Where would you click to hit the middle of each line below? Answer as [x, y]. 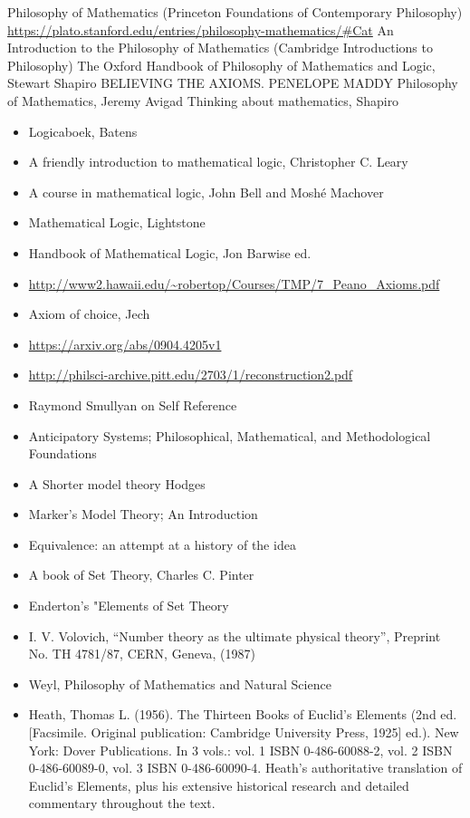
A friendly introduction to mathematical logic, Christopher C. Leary [218, 162]
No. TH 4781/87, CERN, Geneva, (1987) [142, 654]
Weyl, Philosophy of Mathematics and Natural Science [180, 683]
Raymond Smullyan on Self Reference [133, 404]
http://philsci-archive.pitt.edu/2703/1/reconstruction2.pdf [191, 375]
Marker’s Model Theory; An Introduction [143, 514]
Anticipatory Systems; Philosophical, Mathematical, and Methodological [230, 435]
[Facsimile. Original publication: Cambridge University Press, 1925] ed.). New [244, 732]
